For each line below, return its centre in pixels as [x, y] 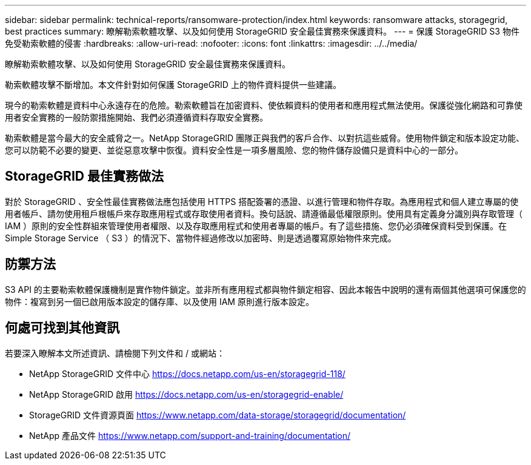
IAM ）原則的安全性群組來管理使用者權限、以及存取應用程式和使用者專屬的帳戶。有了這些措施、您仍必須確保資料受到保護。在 [256, 226]
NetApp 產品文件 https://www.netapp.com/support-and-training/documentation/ [190, 435]
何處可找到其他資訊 [62, 328]
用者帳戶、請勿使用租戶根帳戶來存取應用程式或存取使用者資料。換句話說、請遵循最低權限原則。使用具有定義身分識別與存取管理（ [264, 213]
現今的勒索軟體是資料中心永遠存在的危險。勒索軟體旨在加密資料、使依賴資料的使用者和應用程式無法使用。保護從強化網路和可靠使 [264, 105]
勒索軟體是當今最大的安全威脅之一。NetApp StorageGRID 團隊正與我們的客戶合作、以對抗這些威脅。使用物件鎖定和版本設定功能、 [265, 138]
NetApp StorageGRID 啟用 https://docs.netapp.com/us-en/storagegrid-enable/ [186, 394]
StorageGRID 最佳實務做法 [84, 176]
